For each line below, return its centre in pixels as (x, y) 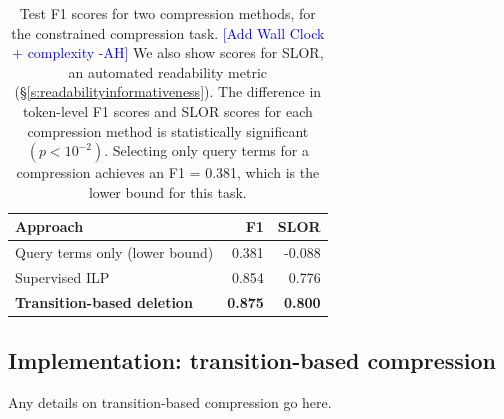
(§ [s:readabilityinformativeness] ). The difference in (168, 91)
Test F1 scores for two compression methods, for (167, 13)
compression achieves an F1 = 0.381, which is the (168, 172)
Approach (49, 226)
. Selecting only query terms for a (206, 150)
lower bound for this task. (167, 191)
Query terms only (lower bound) (114, 252)
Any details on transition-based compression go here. (170, 402)
